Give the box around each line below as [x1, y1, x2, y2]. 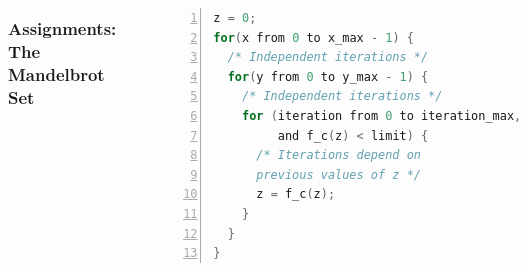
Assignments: [8, 15, 117, 40]
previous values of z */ [256, 167, 421, 182]
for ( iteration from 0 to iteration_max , [241, 108, 522, 123]
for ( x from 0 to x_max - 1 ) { [213, 30, 414, 45]
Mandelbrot [8, 61, 105, 86]
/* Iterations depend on [256, 148, 421, 163]
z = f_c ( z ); [256, 187, 336, 202]
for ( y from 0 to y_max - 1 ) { [227, 69, 429, 84]
